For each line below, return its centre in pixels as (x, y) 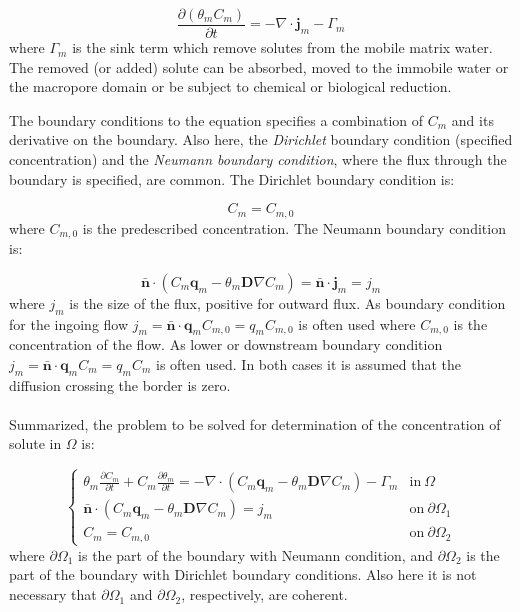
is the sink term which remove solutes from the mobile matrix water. (282, 47)
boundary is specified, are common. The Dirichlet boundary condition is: (232, 178)
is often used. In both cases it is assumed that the (309, 363)
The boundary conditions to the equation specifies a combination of (216, 119)
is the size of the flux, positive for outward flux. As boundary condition (287, 302)
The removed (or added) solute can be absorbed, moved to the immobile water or (259, 66)
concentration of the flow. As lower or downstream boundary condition (226, 344)
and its (472, 119)
